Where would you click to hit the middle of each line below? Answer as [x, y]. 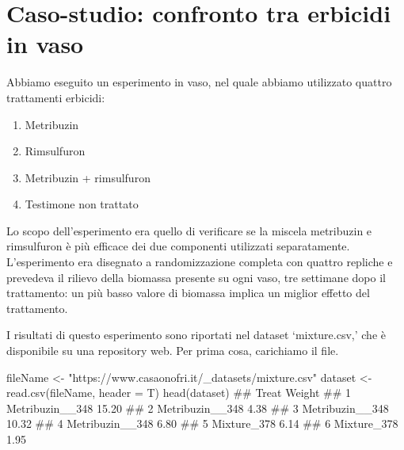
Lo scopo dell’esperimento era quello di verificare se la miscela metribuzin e [189, 230]
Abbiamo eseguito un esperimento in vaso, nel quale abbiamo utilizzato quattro [199, 82]
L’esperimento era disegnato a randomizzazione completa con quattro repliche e [200, 262]
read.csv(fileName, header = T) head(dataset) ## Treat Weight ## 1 [179, 393]
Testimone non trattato [82, 204]
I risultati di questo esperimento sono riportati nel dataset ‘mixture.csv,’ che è [196, 335]
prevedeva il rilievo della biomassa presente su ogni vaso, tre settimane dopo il [196, 277]
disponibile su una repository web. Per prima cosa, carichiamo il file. [173, 351]
